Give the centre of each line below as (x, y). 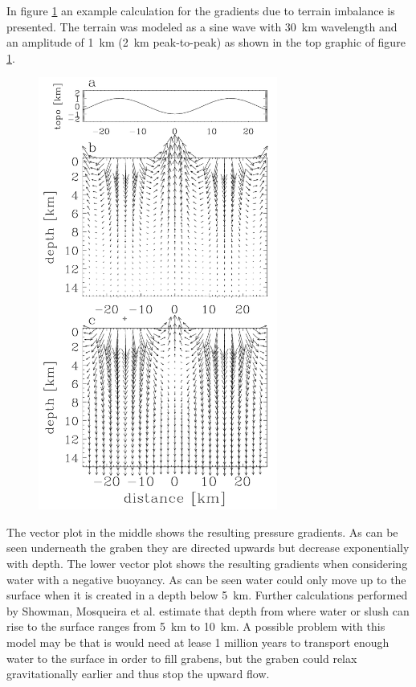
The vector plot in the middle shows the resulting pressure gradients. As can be (202, 532)
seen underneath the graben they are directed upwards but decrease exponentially (208, 548)
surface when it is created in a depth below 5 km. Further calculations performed (207, 595)
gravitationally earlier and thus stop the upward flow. (138, 674)
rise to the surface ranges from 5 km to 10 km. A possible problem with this (196, 626)
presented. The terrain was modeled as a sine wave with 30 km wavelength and (202, 26)
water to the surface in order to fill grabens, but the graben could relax (182, 658)
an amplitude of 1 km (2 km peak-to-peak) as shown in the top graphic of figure (206, 42)
